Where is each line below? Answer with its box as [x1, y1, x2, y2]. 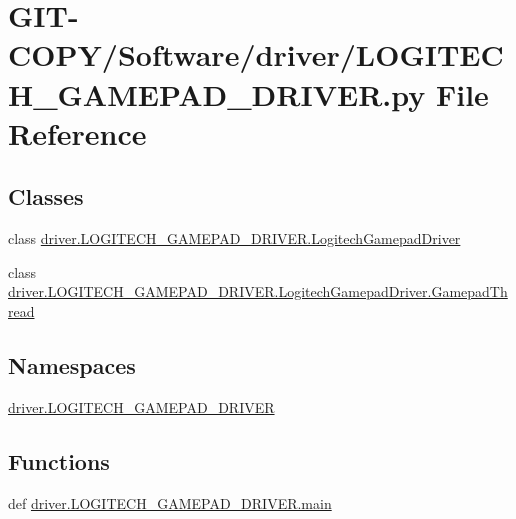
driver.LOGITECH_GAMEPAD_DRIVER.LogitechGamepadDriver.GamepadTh [8, 281, 508, 302]
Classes [8, 181, 84, 212]
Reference [8, 112, 147, 153]
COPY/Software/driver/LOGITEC [8, 34, 504, 75]
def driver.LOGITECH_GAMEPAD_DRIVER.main [8, 492, 332, 513]
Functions [8, 445, 110, 476]
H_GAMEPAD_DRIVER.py [8, 73, 426, 114]
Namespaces [8, 349, 136, 380]
